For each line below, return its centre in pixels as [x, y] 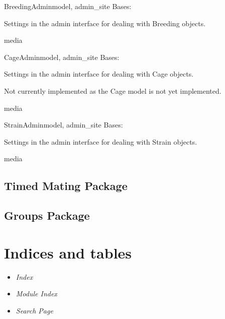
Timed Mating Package [66, 186]
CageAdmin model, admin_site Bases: [62, 57]
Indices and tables [68, 252]
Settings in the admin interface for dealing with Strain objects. [101, 141]
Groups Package [47, 215]
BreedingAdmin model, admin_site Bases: [68, 6]
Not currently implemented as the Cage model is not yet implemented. [113, 90]
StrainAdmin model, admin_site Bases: [64, 125]
